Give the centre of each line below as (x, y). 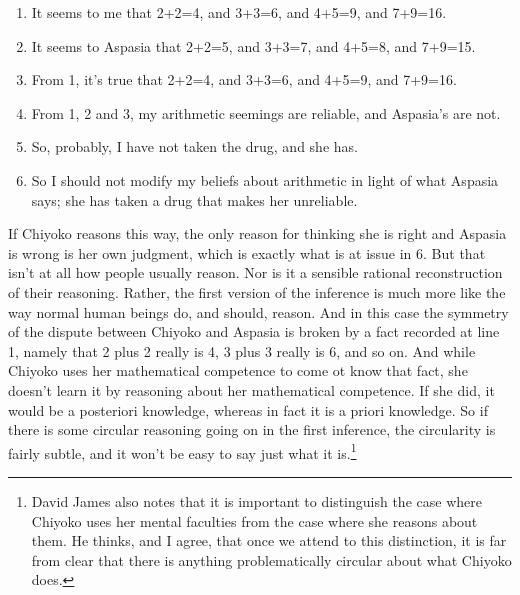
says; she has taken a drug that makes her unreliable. (194, 199)
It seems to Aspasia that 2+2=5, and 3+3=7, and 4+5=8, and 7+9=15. (253, 45)
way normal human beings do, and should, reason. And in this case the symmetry (258, 311)
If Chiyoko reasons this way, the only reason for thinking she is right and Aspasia (257, 233)
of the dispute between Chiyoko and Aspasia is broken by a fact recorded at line (254, 331)
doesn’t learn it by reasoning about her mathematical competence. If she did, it (251, 389)
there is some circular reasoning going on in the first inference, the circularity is (252, 429)
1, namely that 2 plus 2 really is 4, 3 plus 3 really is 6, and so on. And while (242, 350)
